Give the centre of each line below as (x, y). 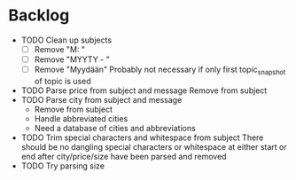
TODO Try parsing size (63, 166)
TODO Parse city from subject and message (101, 99)
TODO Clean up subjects (66, 40)
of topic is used (62, 81)
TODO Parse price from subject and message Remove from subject (144, 90)
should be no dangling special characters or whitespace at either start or (154, 146)
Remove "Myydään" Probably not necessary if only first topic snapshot (160, 70)
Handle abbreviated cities (81, 118)
